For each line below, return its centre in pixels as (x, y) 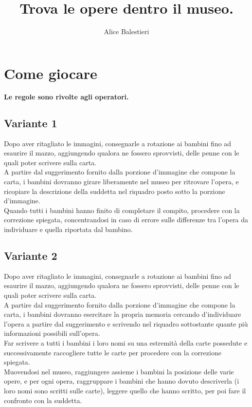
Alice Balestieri (126, 31)
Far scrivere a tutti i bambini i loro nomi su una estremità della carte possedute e (126, 342)
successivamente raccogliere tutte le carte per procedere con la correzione (113, 352)
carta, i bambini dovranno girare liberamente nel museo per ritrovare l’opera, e (121, 182)
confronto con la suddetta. (43, 400)
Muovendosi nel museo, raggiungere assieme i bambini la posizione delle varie (119, 371)
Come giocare (51, 73)
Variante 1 (31, 123)
